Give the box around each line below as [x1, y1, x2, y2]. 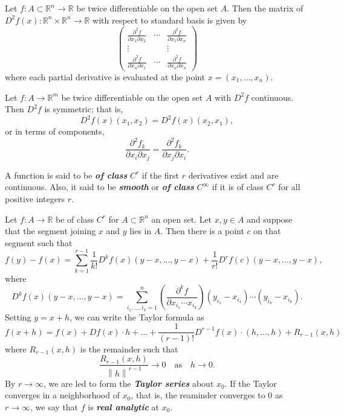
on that [253, 224, 281, 237]
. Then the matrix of [227, 2, 303, 14]
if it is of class [212, 180, 264, 193]
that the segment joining [5, 224, 96, 237]
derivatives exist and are [188, 168, 279, 181]
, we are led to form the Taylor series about [44, 377, 214, 389]
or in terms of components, [5, 125, 105, 138]
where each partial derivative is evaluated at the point [5, 70, 206, 83]
